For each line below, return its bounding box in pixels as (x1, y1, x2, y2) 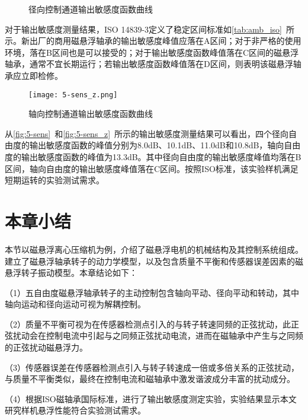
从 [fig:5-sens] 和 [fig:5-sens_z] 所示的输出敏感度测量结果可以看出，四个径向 (5, 127, 289, 139)
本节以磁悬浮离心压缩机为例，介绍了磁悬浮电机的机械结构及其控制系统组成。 (5, 243, 303, 255)
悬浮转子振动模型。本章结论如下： (5, 266, 137, 279)
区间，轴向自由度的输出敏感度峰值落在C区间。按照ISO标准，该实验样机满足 (5, 162, 299, 174)
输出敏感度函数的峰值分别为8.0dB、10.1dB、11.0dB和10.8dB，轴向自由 (29, 139, 301, 151)
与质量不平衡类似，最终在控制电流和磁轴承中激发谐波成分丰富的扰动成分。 (5, 373, 295, 385)
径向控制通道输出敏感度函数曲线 (28, 3, 153, 15)
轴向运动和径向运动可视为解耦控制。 (5, 298, 146, 310)
